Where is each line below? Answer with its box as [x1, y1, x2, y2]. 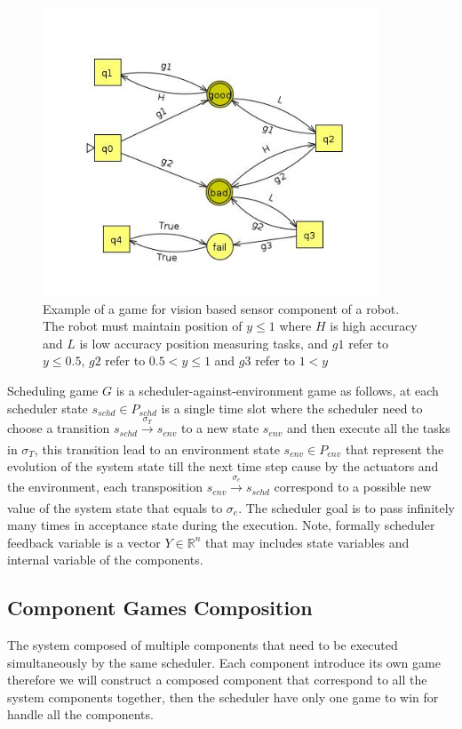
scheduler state [7, 398, 88, 417]
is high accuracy [330, 316, 418, 335]
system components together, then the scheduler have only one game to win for [7, 687, 439, 706]
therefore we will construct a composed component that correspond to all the [7, 670, 427, 689]
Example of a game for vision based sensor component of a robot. [43, 299, 400, 317]
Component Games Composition [7, 594, 313, 621]
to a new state [180, 419, 259, 437]
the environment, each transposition [7, 477, 203, 496]
